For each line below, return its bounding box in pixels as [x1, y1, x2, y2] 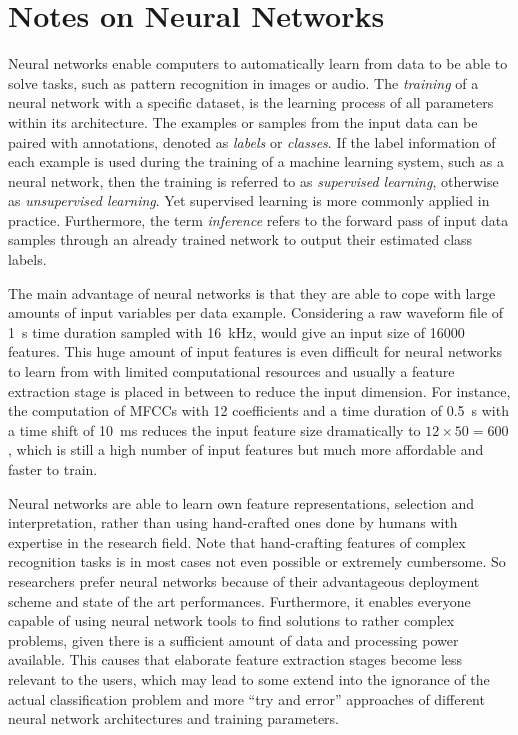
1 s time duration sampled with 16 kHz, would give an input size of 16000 [8, 321, 465, 342]
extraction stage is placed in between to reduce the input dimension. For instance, [8, 380, 511, 401]
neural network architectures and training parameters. [8, 708, 340, 729]
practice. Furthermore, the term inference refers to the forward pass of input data [8, 209, 509, 230]
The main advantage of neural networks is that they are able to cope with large [8, 282, 496, 303]
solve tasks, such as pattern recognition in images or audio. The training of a [8, 72, 479, 93]
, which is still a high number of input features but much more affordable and [8, 439, 484, 460]
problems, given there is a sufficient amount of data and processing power [8, 629, 459, 650]
